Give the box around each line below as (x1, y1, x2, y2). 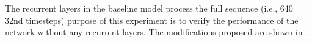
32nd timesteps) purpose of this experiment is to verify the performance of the (5, 13, 299, 26)
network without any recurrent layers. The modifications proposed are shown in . (5, 26, 308, 38)
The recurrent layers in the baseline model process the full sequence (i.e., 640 (5, 2, 293, 14)
